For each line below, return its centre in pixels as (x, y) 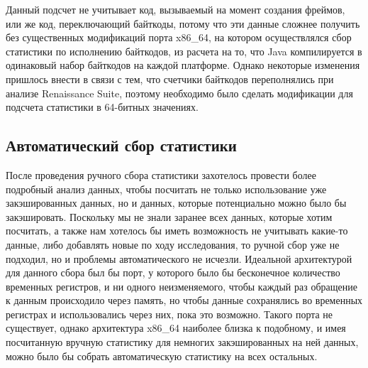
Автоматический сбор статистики (121, 145)
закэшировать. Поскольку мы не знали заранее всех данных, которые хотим (169, 216)
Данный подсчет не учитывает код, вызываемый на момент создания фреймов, (175, 9)
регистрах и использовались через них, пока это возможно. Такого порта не (169, 314)
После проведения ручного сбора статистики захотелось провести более (161, 174)
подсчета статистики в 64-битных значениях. (102, 107)
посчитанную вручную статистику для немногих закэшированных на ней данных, (182, 342)
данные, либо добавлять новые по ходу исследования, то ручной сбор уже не (173, 244)
